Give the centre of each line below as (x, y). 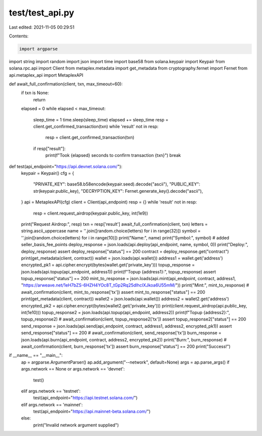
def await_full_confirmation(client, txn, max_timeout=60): (66, 84)
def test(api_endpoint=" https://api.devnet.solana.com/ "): (66, 166)
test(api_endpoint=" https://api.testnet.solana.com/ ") (85, 398)
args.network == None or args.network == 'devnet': (73, 369)
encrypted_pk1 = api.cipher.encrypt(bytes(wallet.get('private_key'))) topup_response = (108, 265)
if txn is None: (35, 93)
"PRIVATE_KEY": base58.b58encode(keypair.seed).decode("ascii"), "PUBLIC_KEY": (117, 184)
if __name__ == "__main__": (36, 355)
